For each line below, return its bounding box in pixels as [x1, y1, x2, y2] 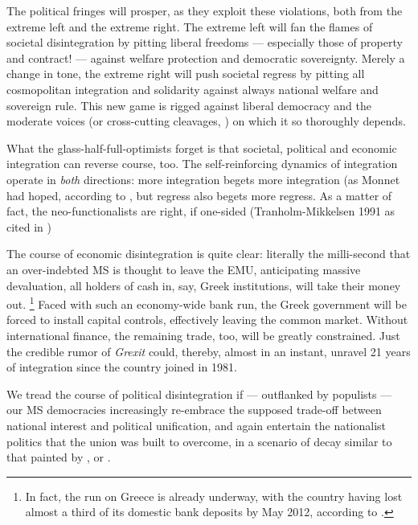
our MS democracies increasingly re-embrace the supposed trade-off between [6, 401, 382, 418]
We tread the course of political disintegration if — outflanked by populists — [6, 385, 392, 402]
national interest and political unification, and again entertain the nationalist [6, 416, 387, 433]
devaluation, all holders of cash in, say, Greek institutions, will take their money [6, 277, 401, 293]
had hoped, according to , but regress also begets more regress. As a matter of [6, 187, 392, 203]
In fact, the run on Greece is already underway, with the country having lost [25, 487, 403, 504]
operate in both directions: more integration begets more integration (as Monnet [6, 170, 400, 187]
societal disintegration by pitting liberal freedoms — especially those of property [6, 34, 403, 51]
